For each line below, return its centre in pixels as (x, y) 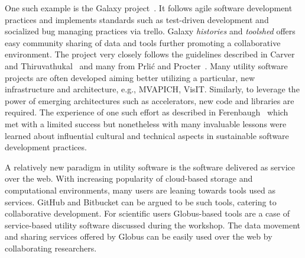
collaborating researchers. (51, 248)
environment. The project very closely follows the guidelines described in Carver (150, 54)
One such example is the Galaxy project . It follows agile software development (149, 8)
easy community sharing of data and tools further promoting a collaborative (143, 42)
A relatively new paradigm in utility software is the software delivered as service (150, 167)
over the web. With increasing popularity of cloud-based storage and (129, 178)
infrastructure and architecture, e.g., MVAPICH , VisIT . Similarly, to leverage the (152, 89)
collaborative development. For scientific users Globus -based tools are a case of (147, 213)
